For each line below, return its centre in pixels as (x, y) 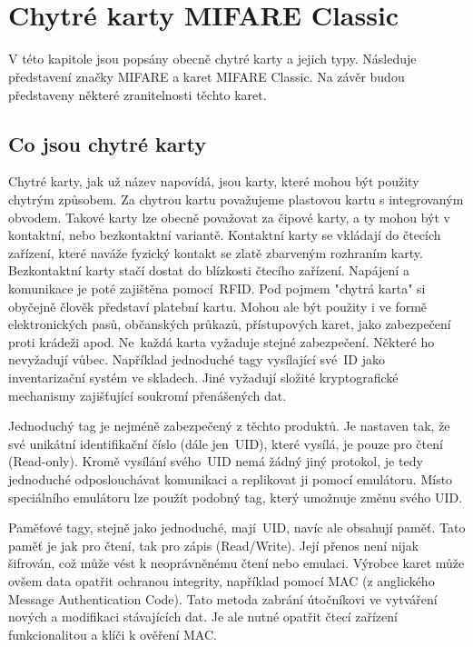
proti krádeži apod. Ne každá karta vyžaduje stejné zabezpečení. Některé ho (222, 341)
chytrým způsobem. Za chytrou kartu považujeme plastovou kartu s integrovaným (236, 199)
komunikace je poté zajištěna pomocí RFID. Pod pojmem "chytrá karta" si (217, 288)
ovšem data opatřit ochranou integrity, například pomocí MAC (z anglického (222, 580)
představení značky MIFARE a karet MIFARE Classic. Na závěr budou (207, 77)
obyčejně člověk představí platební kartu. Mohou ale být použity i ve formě (218, 306)
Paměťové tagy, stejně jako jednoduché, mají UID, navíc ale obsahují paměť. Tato (237, 528)
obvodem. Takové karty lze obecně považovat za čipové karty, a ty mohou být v (229, 217)
